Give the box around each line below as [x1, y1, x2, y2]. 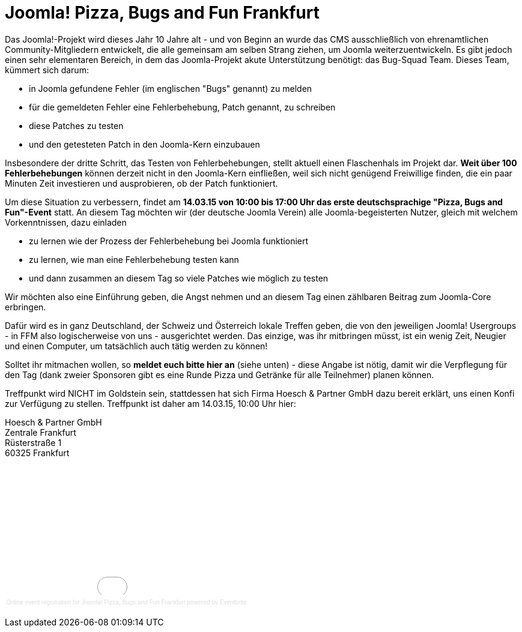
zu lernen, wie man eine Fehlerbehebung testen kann [29, 254, 239, 265]
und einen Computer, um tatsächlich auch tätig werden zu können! [5, 340, 268, 351]
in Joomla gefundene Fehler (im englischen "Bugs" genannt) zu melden [29, 83, 312, 94]
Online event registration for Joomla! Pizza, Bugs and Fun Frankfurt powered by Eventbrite [6, 598, 247, 606]
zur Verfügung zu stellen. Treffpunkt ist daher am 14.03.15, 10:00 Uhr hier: [5, 398, 296, 409]
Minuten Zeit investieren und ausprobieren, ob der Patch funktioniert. [5, 178, 278, 188]
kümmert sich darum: [5, 64, 89, 75]
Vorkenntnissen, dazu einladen [5, 217, 127, 227]
